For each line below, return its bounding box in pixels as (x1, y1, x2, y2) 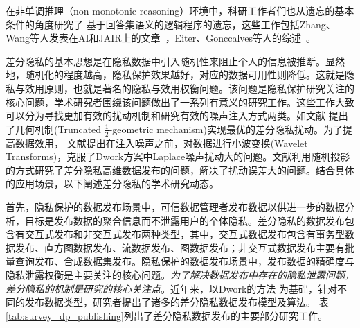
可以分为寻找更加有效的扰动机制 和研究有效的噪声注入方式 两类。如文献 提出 (6, 108, 348, 123)
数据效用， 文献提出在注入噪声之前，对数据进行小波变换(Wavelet (15, 135, 308, 150)
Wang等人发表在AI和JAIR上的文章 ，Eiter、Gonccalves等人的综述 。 (6, 31, 316, 45)
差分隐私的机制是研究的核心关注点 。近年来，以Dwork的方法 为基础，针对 (6, 281, 337, 295)
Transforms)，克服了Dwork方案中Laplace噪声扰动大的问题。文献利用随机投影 (6, 149, 350, 164)
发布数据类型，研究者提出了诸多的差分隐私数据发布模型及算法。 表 (24, 295, 329, 309)
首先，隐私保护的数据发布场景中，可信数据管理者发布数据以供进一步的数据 (6, 199, 345, 214)
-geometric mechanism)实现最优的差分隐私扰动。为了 (109, 121, 343, 136)
